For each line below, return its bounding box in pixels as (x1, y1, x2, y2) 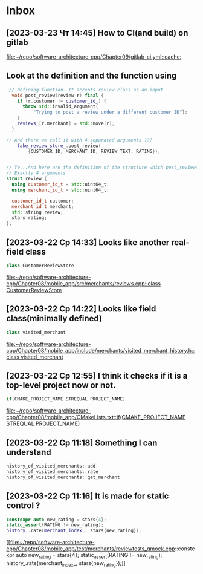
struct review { (6, 176, 47, 182)
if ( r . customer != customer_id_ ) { (17, 98, 107, 104)
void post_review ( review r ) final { (11, 92, 104, 99)
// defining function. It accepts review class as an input (8, 86, 164, 93)
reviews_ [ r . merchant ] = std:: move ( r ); (17, 120, 115, 127)
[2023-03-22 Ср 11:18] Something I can (6, 437, 158, 448)
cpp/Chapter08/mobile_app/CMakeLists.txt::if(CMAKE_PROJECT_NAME (6, 414, 186, 421)
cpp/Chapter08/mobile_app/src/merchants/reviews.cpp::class (6, 279, 161, 287)
